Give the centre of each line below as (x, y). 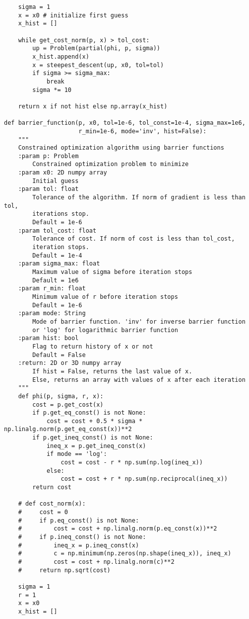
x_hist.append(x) (61, 56)
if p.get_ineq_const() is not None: (93, 438)
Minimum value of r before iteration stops (105, 297)
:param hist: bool (48, 338)
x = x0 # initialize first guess (73, 15)
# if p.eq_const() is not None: (79, 520)
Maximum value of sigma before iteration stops (112, 272)
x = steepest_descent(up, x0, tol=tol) (98, 65)
